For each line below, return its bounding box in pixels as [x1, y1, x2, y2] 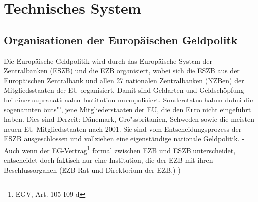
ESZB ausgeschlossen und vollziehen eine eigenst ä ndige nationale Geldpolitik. [4, 133, 240, 144]
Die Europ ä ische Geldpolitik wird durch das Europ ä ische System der [4, 55, 213, 66]
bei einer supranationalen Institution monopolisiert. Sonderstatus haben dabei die [4, 94, 253, 104]
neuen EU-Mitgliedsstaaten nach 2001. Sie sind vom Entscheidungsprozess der [4, 123, 242, 134]
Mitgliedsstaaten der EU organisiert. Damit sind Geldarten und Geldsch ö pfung [4, 85, 244, 95]
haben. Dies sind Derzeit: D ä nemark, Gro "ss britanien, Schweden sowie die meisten [4, 114, 254, 124]
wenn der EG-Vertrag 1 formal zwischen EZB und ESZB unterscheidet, [22, 143, 236, 155]
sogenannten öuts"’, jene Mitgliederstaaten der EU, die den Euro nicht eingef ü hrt [4, 104, 251, 114]
